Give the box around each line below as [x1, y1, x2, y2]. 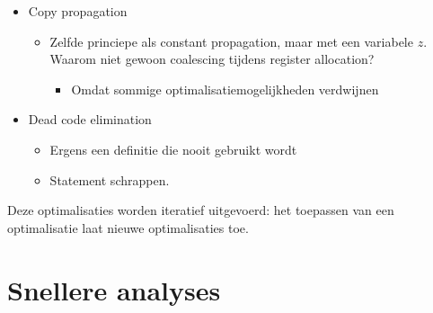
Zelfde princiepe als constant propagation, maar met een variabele [49, 31, 413, 50]
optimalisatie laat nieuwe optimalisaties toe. [7, 218, 249, 237]
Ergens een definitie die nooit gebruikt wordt [49, 139, 297, 158]
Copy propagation [28, 2, 128, 20]
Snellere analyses [7, 271, 221, 308]
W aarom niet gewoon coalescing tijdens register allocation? [49, 49, 375, 68]
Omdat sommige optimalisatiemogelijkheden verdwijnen [71, 79, 379, 98]
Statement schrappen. [49, 170, 170, 189]
